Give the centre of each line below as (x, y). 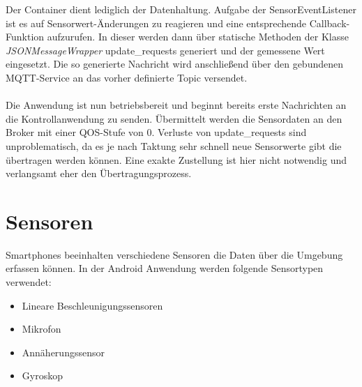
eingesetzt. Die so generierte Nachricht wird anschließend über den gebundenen (174, 64)
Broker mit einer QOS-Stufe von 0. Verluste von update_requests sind (156, 132)
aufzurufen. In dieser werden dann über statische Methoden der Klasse (198, 37)
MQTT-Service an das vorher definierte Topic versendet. (127, 77)
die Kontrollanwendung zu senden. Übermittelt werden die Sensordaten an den (174, 118)
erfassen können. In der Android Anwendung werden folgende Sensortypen (165, 268)
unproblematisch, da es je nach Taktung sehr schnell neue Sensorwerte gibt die (174, 145)
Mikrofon (42, 329)
